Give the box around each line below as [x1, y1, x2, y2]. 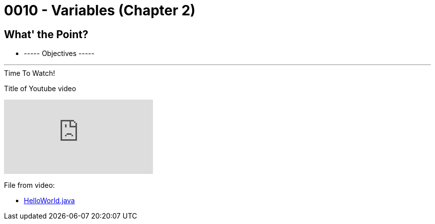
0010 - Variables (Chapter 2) [4, 2, 196, 19]
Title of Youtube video [4, 84, 76, 93]
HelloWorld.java [24, 196, 75, 205]
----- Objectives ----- [24, 49, 95, 58]
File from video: [4, 181, 55, 190]
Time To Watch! [4, 69, 55, 78]
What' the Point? [4, 28, 88, 41]
